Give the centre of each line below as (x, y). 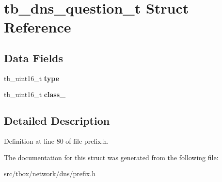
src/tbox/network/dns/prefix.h (50, 174)
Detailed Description (57, 121)
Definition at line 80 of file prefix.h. (56, 141)
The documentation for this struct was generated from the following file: (111, 157)
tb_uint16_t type (32, 78)
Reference (38, 27)
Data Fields (34, 58)
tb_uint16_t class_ (35, 94)
